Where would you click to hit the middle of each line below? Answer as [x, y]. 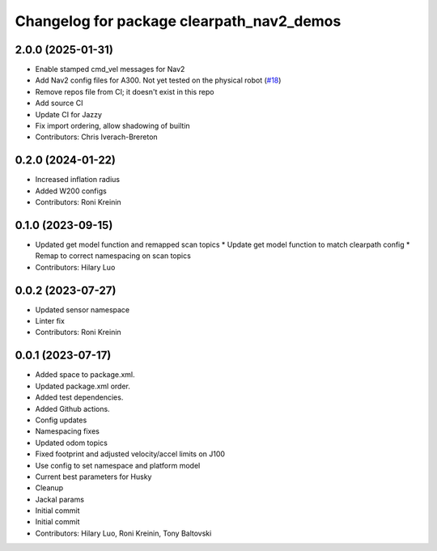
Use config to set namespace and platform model [118, 465]
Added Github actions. [72, 409]
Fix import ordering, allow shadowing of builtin [112, 126]
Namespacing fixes [68, 431]
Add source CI [59, 103]
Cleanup [49, 488]
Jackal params [60, 499]
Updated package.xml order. [83, 386]
